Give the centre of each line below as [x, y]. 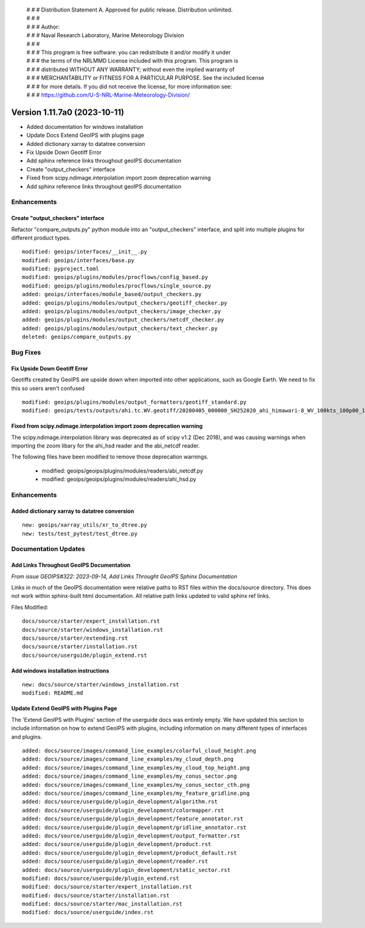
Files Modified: [30, 607]
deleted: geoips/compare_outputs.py [77, 337]
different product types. [41, 238]
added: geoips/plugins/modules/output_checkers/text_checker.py [120, 328]
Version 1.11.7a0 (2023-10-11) [68, 112]
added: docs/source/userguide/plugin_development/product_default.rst [130, 853]
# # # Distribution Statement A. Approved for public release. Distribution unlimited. [130, 10]
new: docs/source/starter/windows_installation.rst [101, 685]
